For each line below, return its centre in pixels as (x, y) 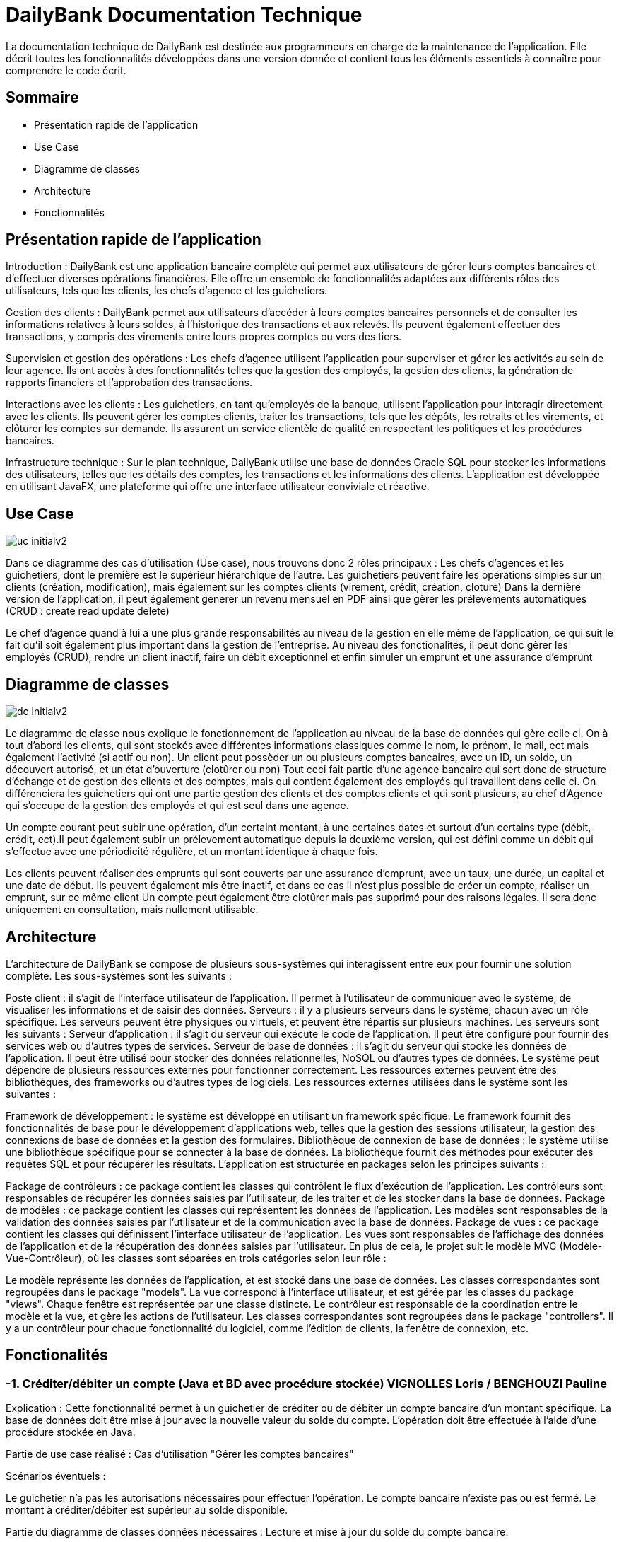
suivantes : (31, 1094)
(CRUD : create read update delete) (88, 611)
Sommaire (42, 98)
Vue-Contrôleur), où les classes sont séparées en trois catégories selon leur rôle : (196, 1258)
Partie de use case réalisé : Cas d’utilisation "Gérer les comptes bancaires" (180, 1454)
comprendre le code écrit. (66, 70)
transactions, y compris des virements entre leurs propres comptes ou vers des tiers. (204, 337)
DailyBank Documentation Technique (184, 15)
